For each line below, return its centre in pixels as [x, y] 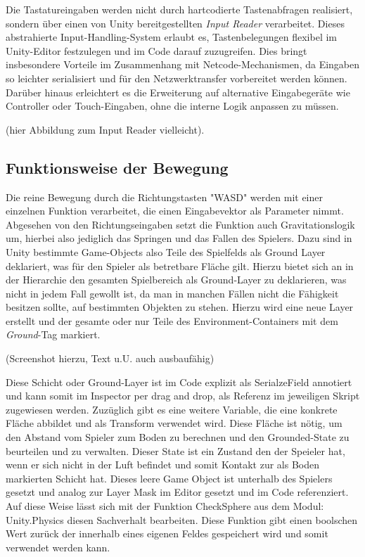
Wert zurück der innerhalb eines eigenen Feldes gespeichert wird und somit [167, 533]
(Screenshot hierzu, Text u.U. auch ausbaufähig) [110, 358]
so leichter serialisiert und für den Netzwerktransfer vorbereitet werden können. [177, 78]
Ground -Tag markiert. [53, 334]
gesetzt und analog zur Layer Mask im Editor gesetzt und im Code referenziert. [177, 492]
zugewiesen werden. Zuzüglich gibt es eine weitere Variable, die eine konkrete [172, 409]
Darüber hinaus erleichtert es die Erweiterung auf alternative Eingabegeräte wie [178, 92]
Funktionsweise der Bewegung [117, 167]
